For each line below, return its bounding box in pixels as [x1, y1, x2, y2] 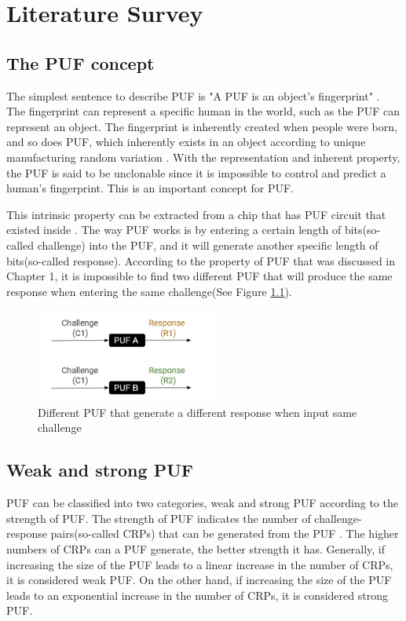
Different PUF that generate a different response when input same [38, 404, 357, 420]
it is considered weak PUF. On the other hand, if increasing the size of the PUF [6, 572, 392, 588]
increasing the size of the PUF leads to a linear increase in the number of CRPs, [6, 556, 393, 572]
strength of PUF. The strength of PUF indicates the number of [6, 510, 311, 526]
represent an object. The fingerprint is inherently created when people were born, [6, 118, 397, 134]
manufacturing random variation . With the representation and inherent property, [6, 148, 401, 165]
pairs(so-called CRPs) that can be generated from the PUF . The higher [50, 525, 399, 542]
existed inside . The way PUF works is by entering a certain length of [6, 221, 342, 238]
